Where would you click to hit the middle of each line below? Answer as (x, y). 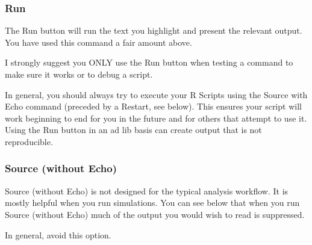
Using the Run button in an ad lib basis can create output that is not (133, 130)
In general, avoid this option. (58, 234)
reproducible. (29, 141)
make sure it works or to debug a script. (79, 74)
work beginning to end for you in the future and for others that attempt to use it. (156, 118)
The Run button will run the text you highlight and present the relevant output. (154, 30)
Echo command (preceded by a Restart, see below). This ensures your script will (153, 106)
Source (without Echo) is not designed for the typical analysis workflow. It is (147, 191)
